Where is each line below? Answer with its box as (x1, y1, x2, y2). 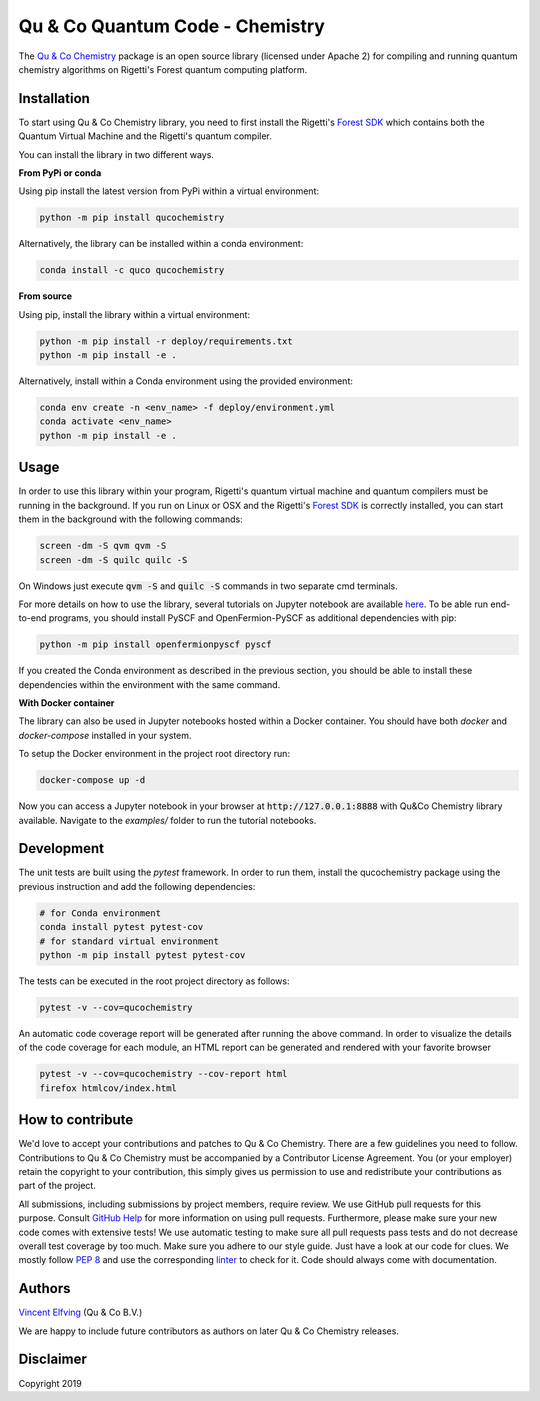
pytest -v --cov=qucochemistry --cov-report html (39, 1068, 288, 1080)
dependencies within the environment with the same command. (18, 678, 281, 690)
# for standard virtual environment (39, 935, 220, 947)
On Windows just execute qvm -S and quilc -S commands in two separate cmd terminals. (18, 580, 399, 592)
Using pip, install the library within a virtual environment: (18, 308, 250, 320)
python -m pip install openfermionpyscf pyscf (39, 639, 272, 650)
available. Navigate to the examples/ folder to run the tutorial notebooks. (18, 814, 317, 826)
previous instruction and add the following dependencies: (18, 880, 256, 892)
